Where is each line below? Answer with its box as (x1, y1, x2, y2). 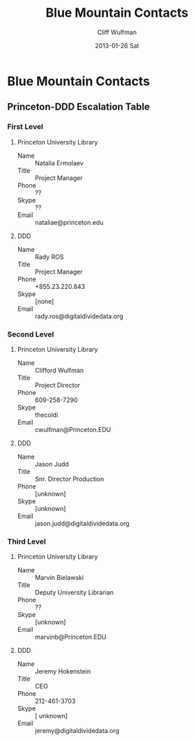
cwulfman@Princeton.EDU (34, 425, 111, 433)
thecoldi (34, 410, 58, 419)
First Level (7, 122, 44, 132)
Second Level (7, 329, 54, 339)
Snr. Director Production (34, 475, 104, 483)
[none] (34, 297, 54, 305)
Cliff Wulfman (97, 28, 137, 36)
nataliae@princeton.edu (34, 218, 104, 226)
